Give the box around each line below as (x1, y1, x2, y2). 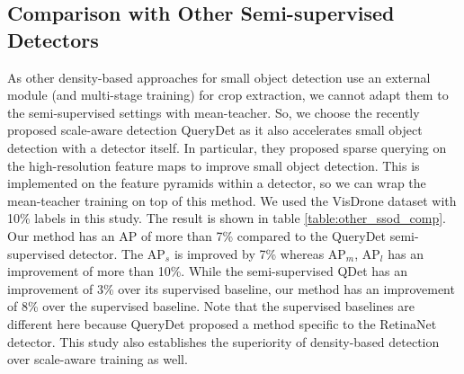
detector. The (68, 244, 144, 263)
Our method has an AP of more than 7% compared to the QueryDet (7, 226, 387, 245)
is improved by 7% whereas (174, 244, 325, 263)
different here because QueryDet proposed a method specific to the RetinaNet (7, 314, 437, 333)
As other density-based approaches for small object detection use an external (7, 67, 431, 86)
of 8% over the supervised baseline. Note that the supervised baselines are (7, 297, 415, 316)
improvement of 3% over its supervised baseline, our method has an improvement (7, 279, 455, 298)
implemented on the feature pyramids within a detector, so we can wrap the (7, 174, 426, 192)
